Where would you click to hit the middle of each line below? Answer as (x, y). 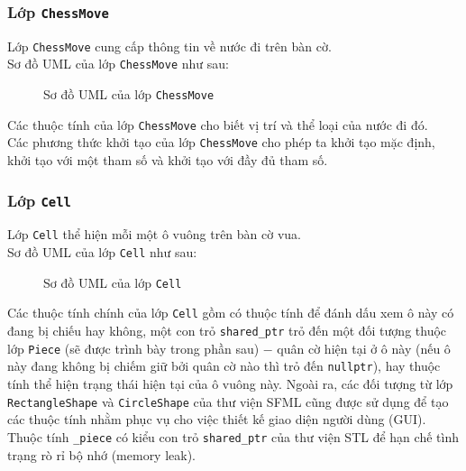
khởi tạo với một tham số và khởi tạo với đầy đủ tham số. (168, 160)
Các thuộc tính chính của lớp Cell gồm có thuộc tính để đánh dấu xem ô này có (231, 313)
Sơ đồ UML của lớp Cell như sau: (102, 252)
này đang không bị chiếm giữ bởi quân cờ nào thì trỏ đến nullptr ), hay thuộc (224, 366)
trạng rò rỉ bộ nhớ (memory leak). (102, 454)
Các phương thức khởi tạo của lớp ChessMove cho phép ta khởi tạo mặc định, (221, 142)
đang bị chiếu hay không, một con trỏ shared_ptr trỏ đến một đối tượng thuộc (227, 331)
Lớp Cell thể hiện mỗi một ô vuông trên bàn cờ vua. (154, 234)
